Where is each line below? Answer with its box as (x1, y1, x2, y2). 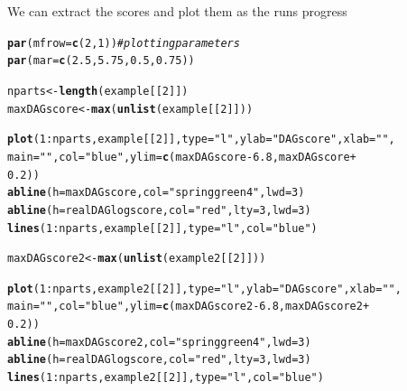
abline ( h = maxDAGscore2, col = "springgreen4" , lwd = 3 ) (7, 335, 311, 349)
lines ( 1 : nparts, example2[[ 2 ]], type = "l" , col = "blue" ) (7, 371, 324, 385)
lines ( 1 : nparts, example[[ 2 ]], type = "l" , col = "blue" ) (7, 221, 318, 235)
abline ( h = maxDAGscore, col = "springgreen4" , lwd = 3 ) (7, 186, 305, 200)
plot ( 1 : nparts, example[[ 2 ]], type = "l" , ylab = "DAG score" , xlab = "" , (7, 133, 395, 146)
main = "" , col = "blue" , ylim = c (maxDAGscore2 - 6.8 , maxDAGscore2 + (7, 300, 370, 313)
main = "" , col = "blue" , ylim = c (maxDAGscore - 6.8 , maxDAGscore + (7, 150, 356, 163)
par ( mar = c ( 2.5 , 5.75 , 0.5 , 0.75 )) (7, 54, 195, 68)
